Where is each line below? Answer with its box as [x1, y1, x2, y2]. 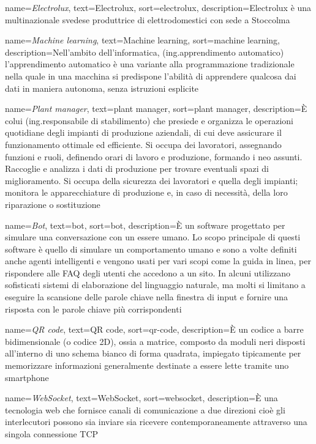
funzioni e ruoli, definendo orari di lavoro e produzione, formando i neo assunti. [5, 150, 303, 163]
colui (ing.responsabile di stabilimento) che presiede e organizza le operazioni [5, 114, 294, 127]
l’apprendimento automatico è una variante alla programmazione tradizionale [5, 57, 295, 70]
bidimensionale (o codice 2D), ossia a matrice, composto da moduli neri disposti [5, 335, 306, 347]
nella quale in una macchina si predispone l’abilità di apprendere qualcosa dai [5, 69, 296, 82]
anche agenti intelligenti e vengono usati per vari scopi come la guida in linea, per [5, 254, 311, 267]
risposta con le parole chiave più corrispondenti [5, 302, 182, 315]
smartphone [5, 371, 49, 383]
